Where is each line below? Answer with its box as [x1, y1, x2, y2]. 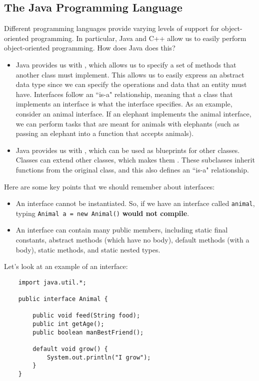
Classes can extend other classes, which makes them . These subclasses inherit [15, 154, 255, 165]
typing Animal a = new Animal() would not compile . [15, 207, 189, 218]
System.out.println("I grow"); [46, 353, 151, 361]
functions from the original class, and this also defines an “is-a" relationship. [15, 164, 249, 174]
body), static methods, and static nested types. [15, 244, 160, 254]
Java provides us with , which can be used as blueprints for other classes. [15, 144, 240, 155]
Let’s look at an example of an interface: [4, 261, 128, 271]
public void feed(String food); [32, 312, 140, 319]
